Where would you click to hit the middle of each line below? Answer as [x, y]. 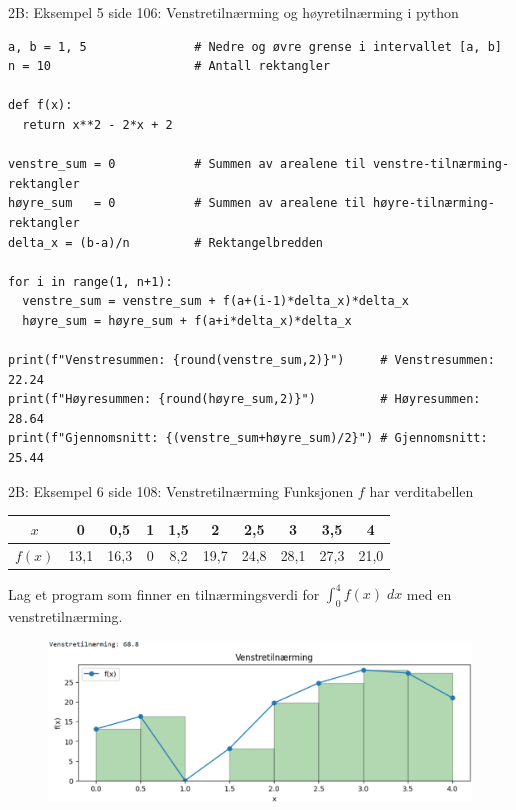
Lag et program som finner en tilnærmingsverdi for [164, 593]
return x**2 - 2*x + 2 [97, 124]
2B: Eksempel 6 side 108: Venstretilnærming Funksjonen [181, 490]
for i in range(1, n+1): [90, 281]
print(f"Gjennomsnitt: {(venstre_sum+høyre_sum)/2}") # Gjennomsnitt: [248, 438]
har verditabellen [421, 490]
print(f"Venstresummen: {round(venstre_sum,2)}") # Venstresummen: [251, 360]
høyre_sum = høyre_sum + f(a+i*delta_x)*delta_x [187, 320]
